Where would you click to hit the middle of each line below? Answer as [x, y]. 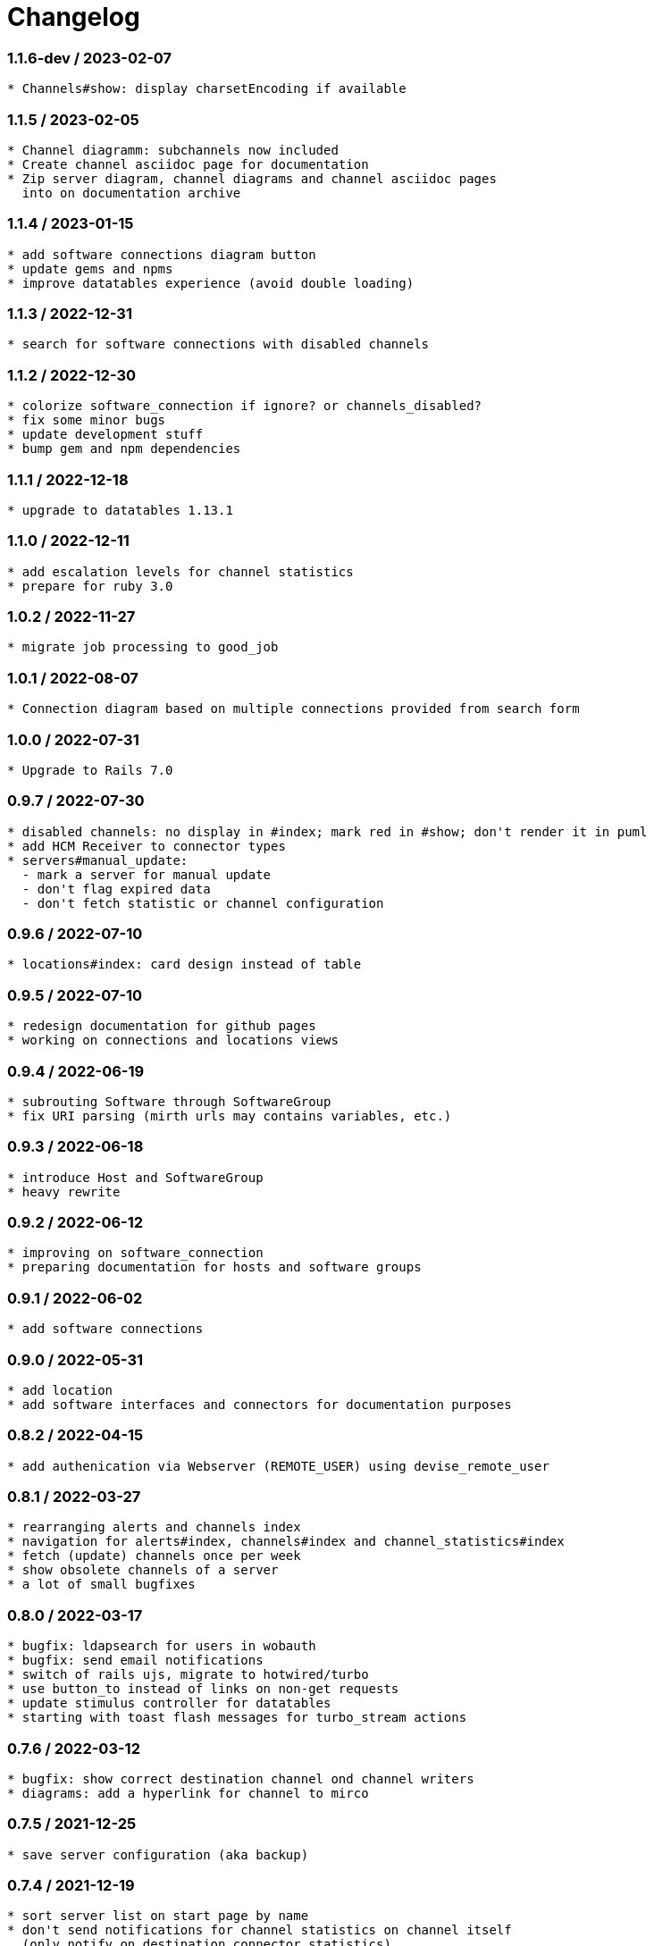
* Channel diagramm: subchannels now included [173, 150]
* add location [60, 1390]
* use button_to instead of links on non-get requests [203, 1689]
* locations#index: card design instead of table [184, 965]
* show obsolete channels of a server [143, 1570]
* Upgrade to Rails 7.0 [90, 770]
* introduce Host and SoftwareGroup [135, 1177]
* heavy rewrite [64, 1191]
